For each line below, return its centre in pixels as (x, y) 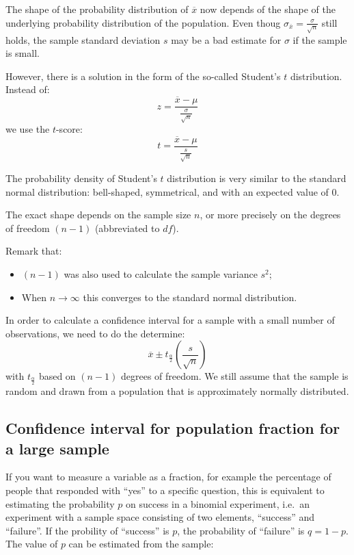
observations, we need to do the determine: (95, 333)
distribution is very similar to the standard (257, 178)
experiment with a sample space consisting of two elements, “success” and (160, 517)
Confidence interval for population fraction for (173, 428)
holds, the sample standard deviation (83, 39)
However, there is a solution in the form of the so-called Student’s (143, 76)
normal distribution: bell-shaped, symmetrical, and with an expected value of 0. (173, 191)
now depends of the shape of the (268, 9)
